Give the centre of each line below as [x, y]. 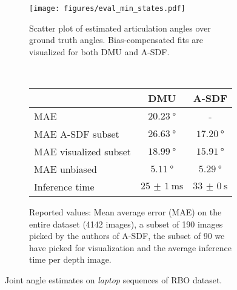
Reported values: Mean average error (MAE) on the [125, 212]
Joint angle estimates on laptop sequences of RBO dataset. [114, 280]
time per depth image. [70, 259]
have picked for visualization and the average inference [130, 247]
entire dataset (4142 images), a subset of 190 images [126, 224]
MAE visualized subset [83, 152]
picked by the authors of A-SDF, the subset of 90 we [127, 236]
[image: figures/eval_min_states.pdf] [107, 8]
